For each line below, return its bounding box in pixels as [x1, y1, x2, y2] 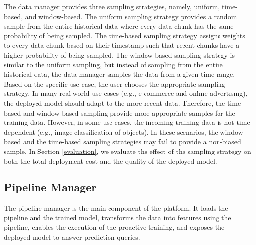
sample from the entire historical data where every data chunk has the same [4, 21, 234, 31]
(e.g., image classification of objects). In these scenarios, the [37, 126, 218, 137]
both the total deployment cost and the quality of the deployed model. [4, 155, 217, 166]
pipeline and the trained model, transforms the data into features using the [4, 212, 231, 222]
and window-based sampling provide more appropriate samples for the [23, 107, 235, 118]
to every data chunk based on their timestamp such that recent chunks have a [4, 40, 240, 50]
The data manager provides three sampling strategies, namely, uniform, [4, 1, 220, 11]
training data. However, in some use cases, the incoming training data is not [4, 117, 234, 127]
